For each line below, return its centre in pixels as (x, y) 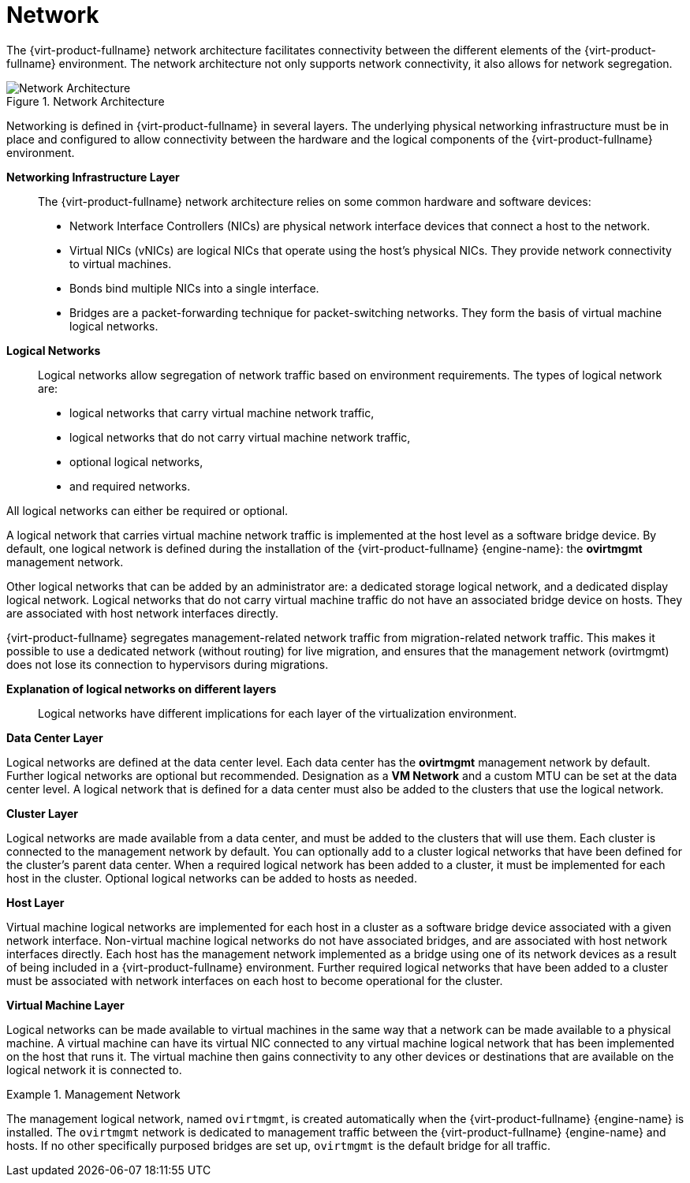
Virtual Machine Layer (65, 1005)
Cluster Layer (43, 813)
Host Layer (35, 902)
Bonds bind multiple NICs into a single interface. (194, 288)
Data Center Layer (55, 737)
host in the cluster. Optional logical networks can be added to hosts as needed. (212, 878)
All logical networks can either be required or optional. (147, 510)
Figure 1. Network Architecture (86, 101)
